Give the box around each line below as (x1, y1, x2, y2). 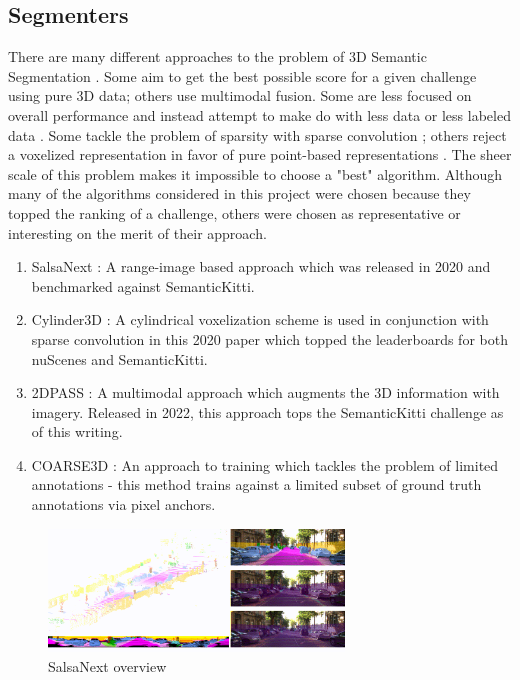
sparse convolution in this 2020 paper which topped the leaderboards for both (31, 328, 508, 349)
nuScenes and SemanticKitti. (31, 348, 208, 369)
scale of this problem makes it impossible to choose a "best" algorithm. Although (8, 163, 503, 184)
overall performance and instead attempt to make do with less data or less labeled (8, 104, 511, 125)
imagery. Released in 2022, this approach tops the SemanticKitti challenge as (31, 401, 504, 422)
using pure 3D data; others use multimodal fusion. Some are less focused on (8, 85, 472, 106)
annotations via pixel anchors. (31, 494, 216, 515)
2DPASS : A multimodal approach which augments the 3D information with (31, 382, 500, 403)
